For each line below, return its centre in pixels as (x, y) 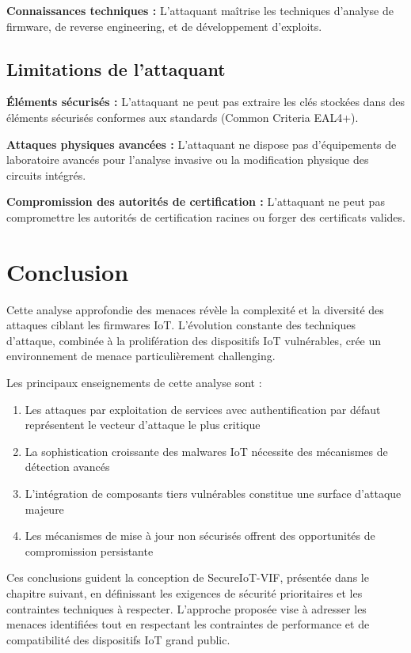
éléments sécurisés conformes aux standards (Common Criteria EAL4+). (183, 117)
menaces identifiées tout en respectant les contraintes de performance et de (188, 624)
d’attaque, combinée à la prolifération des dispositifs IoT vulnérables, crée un (194, 340)
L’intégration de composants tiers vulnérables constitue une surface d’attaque (213, 494)
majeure (44, 509)
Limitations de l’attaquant (116, 68)
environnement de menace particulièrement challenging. (141, 356)
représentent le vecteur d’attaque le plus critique (143, 425)
